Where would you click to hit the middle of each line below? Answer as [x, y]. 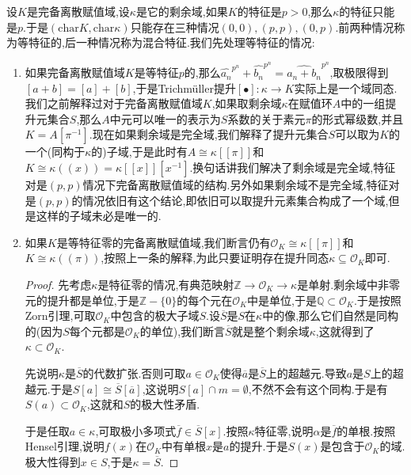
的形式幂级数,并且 [358, 118]
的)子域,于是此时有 [139, 152]
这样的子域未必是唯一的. [99, 216]
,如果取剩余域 [247, 103]
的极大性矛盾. [165, 404]
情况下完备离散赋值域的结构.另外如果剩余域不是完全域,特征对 [241, 185]
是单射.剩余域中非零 [349, 284]
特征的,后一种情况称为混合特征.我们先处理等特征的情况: [171, 42]
